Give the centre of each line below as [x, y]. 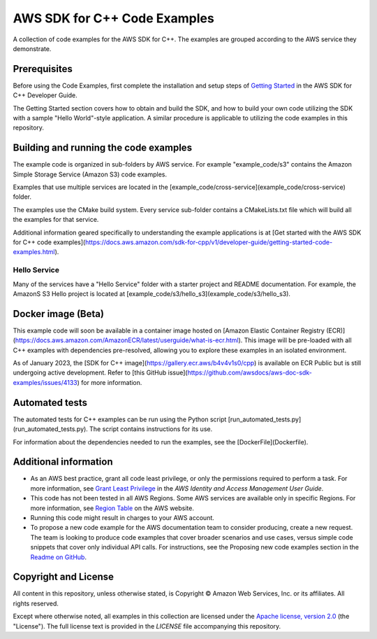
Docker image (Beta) [59, 314]
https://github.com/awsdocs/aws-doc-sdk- [250, 373]
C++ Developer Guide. [45, 95]
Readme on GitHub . [59, 557]
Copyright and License [64, 577]
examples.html [34, 252]
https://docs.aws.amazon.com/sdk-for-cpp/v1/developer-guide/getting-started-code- [209, 242]
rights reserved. [36, 603]
